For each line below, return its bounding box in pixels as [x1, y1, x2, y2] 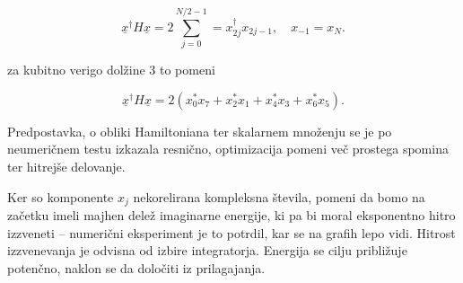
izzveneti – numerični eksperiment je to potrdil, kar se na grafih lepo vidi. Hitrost [7, 223, 456, 242]
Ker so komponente [7, 187, 114, 206]
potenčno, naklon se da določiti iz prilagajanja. [7, 258, 266, 277]
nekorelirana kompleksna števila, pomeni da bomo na [133, 187, 425, 206]
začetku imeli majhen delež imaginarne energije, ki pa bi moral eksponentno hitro [7, 205, 456, 224]
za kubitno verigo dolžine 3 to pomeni [7, 60, 215, 79]
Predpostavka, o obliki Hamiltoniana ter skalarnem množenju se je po [7, 121, 392, 140]
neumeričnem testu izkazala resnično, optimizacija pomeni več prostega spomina [7, 139, 449, 158]
